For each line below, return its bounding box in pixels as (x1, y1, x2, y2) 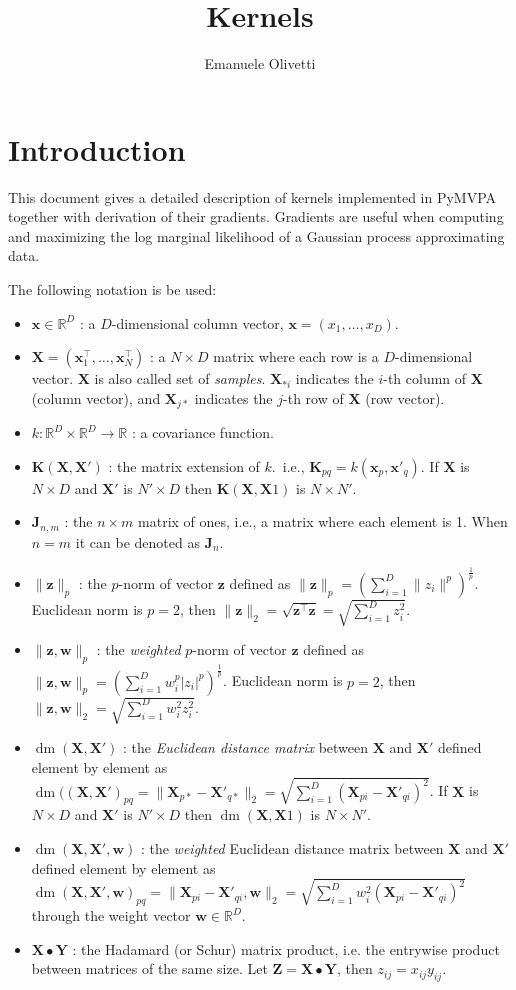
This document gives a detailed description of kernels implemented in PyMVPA (8, 186, 497, 207)
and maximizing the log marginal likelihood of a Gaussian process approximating (8, 225, 505, 246)
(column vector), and (31, 387, 161, 408)
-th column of (383, 368, 467, 389)
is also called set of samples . (94, 368, 266, 389)
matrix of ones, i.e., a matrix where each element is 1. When (138, 511, 508, 532)
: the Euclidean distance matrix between (123, 737, 369, 758)
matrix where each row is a (213, 346, 379, 367)
